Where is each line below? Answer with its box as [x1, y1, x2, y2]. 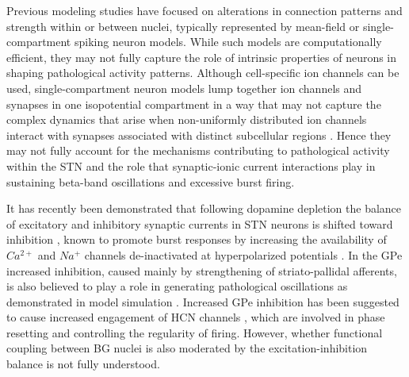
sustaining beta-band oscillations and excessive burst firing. [6, 173, 295, 190]
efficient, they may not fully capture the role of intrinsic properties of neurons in [6, 48, 397, 65]
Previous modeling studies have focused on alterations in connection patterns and [6, 2, 403, 18]
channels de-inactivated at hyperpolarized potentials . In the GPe [84, 246, 403, 263]
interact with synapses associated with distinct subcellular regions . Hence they [6, 126, 392, 143]
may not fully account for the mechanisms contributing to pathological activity [6, 142, 390, 159]
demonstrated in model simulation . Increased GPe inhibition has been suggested [6, 293, 399, 310]
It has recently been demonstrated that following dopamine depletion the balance [6, 200, 402, 217]
